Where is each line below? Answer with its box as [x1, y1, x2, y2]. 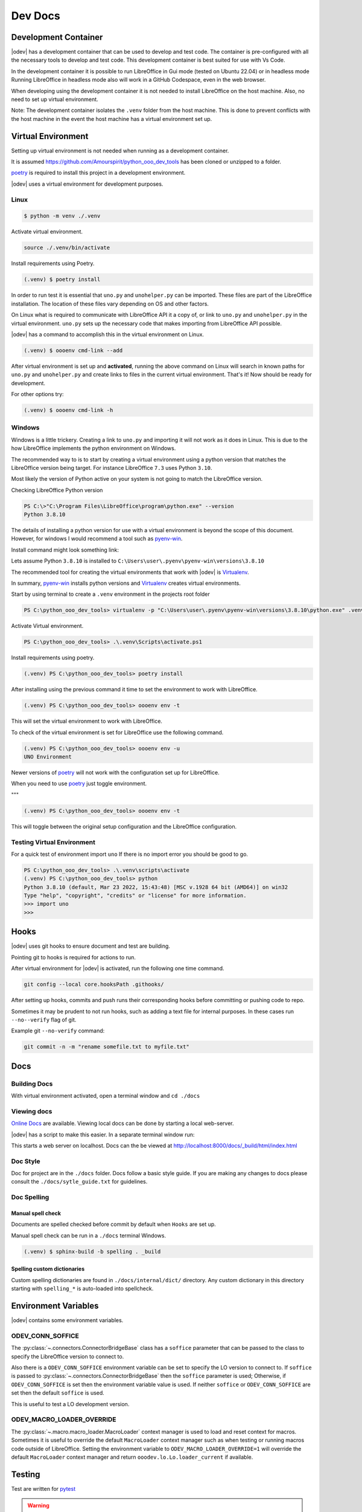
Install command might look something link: [11, 546, 119, 553]
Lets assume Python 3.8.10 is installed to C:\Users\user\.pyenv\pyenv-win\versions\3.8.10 [11, 557, 265, 565]
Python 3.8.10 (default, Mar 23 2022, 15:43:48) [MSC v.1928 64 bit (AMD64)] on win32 [24, 884, 288, 890]
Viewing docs [11, 1107, 52, 1115]
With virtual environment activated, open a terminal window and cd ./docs [11, 1092, 200, 1100]
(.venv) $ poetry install [24, 276, 101, 283]
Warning [27, 1502, 49, 1509]
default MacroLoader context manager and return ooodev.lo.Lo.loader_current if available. [11, 1453, 253, 1461]
